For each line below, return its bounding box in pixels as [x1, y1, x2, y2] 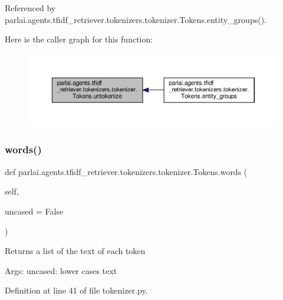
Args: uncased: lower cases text [5, 264, 117, 276]
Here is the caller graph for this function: [5, 33, 153, 45]
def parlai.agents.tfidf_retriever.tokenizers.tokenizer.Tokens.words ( [5, 165, 248, 177]
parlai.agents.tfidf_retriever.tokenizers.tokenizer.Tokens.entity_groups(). [5, 13, 266, 25]
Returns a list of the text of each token [5, 245, 146, 257]
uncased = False [5, 205, 64, 217]
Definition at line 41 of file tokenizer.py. [5, 284, 148, 296]
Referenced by [5, 2, 56, 14]
